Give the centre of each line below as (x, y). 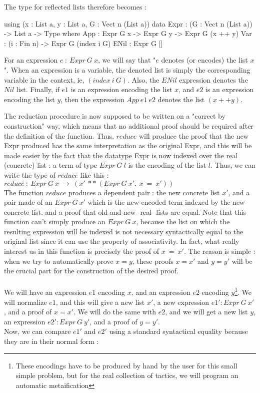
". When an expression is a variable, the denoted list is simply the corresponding (127, 69)
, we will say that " (127, 60)
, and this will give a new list (100, 302)
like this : (94, 174)
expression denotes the (213, 79)
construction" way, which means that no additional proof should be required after (129, 125)
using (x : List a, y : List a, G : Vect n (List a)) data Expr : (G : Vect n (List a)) (128, 23)
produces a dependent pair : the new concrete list (144, 192)
